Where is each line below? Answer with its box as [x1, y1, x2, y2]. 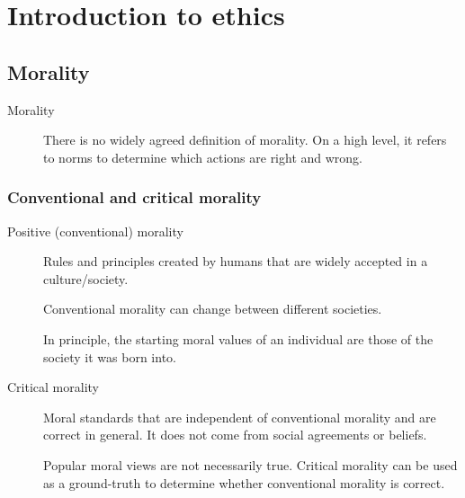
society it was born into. [43, 347, 176, 366]
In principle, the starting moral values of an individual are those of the [43, 329, 434, 348]
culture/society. [43, 269, 129, 288]
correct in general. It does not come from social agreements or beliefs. [43, 425, 427, 444]
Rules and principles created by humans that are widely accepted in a [43, 252, 428, 271]
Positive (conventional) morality [7, 221, 183, 240]
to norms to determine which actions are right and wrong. [43, 147, 363, 166]
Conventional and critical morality [7, 186, 262, 209]
